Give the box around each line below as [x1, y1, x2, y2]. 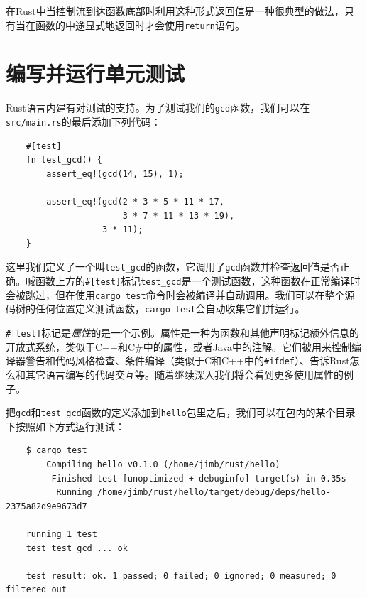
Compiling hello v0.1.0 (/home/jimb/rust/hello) [46, 460, 280, 469]
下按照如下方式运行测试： [6, 418, 125, 433]
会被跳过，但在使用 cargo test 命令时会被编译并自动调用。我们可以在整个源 [6, 287, 355, 302]
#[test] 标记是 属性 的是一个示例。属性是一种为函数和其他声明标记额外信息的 [6, 325, 360, 340]
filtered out [6, 585, 67, 595]
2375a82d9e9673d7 [6, 501, 87, 511]
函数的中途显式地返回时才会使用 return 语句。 [35, 17, 245, 32]
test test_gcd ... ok [26, 543, 128, 553]
